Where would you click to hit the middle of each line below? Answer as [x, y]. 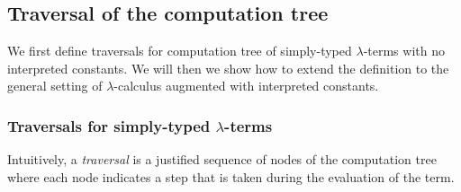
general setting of [55, 86]
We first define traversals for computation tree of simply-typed [180, 51]
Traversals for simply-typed [109, 125]
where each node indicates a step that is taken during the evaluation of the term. [231, 176]
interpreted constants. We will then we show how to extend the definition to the [228, 68]
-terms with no [404, 51]
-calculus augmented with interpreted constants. [246, 86]
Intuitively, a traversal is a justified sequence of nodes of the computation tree [222, 159]
